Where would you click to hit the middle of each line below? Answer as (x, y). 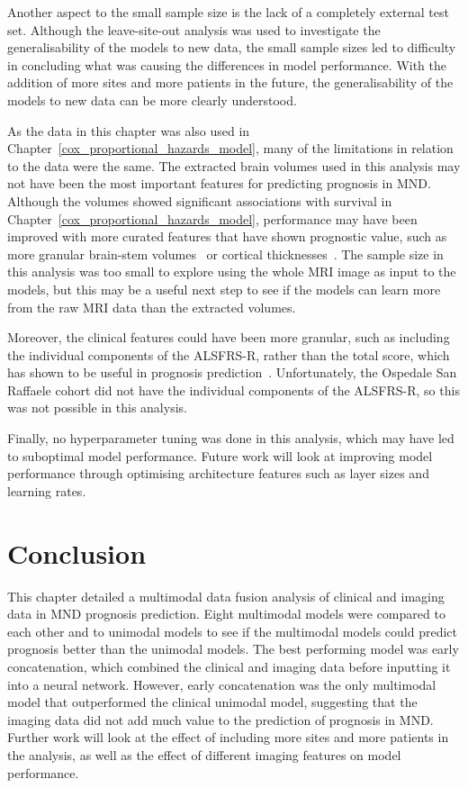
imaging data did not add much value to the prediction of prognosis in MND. (220, 719)
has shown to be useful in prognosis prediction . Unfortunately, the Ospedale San (232, 372)
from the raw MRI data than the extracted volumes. (152, 307)
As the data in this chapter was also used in (129, 130)
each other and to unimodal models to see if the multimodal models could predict (233, 631)
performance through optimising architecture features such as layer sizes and (218, 473)
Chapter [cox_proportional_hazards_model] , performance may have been (212, 218)
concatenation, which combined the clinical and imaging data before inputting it (229, 666)
